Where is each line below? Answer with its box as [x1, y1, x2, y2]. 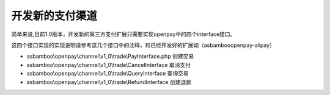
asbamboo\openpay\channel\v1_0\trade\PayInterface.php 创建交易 [26, 52, 194, 60]
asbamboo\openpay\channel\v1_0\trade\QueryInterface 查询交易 [26, 70, 189, 77]
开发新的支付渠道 [11, 9, 98, 23]
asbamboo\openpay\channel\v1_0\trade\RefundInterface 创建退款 [26, 78, 192, 85]
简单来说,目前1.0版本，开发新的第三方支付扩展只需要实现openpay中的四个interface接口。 [11, 30, 236, 38]
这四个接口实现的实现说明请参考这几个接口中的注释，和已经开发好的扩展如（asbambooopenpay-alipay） [11, 41, 275, 49]
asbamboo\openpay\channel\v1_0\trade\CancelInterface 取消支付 [26, 61, 191, 68]
